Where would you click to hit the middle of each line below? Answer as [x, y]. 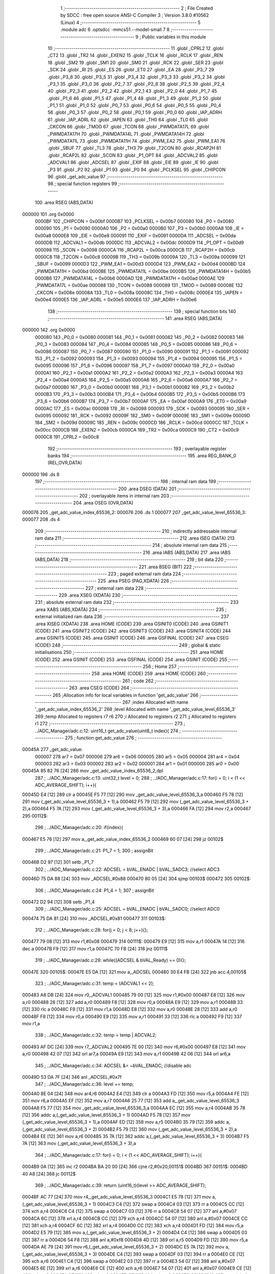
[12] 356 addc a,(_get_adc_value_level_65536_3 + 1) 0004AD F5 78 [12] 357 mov [106, 1115]
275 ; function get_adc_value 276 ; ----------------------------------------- [144, 738]
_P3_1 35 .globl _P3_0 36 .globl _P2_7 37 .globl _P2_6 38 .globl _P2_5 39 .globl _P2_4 [136, 84]
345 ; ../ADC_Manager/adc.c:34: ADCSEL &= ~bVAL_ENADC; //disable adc [113, 1066]
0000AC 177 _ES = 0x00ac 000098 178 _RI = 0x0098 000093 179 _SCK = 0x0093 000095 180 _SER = [142, 408]
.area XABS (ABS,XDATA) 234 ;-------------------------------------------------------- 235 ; [131, 609]
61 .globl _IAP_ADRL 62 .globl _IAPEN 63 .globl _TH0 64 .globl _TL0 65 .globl [128, 119]
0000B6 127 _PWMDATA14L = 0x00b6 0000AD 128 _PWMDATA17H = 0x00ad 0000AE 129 [130, 278]
